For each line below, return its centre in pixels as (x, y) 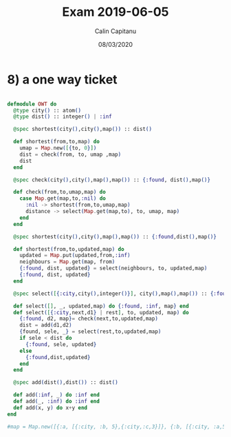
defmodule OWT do (32, 104)
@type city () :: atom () (47, 110)
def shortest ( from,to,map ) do (56, 142)
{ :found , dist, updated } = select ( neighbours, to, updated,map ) (113, 268)
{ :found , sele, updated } (61, 344)
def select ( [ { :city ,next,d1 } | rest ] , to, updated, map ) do (101, 312)
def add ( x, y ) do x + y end (51, 407)
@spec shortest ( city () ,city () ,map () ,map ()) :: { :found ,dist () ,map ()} (115, 236)
